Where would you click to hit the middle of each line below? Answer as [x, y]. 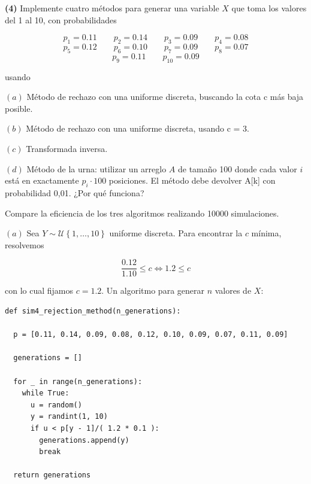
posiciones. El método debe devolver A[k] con [192, 180]
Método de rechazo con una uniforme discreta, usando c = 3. [138, 128]
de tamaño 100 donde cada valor [237, 168]
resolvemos [25, 244]
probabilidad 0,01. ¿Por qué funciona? [75, 192]
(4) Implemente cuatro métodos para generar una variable [112, 8]
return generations [52, 475]
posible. [19, 108]
